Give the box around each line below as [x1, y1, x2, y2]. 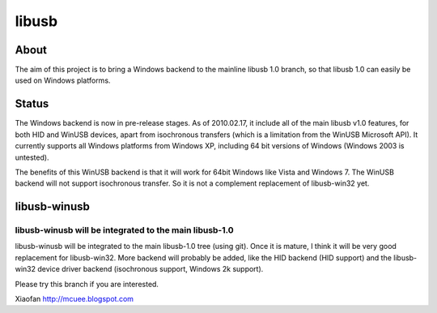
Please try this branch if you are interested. [15, 279, 159, 289]
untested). [15, 152, 49, 162]
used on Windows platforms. [15, 75, 111, 85]
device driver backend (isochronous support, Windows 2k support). [37, 264, 264, 274]
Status [15, 97, 49, 111]
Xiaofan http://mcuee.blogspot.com [15, 294, 134, 304]
